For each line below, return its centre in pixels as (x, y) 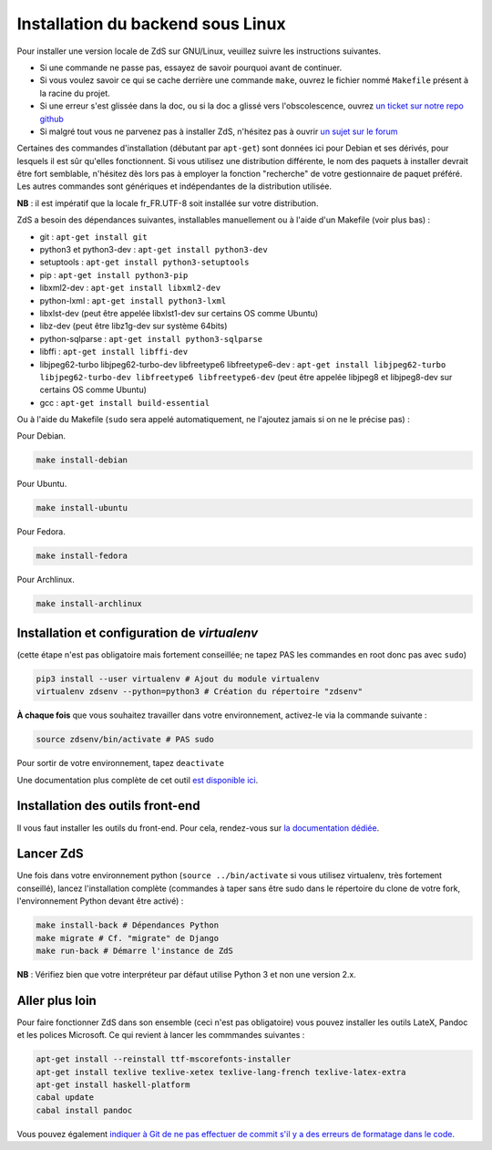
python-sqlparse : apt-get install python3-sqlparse (151, 338)
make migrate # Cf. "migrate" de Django (127, 938)
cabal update (65, 1098)
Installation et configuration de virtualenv (138, 632)
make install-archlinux (89, 604)
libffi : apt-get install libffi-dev (114, 352)
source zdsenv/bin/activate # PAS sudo (125, 740)
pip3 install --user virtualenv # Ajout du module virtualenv (178, 679)
